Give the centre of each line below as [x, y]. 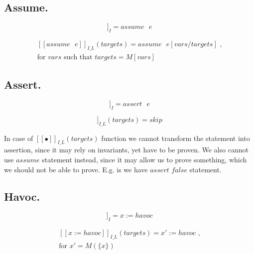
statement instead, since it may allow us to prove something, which [144, 160]
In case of [19, 138]
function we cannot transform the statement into [176, 138]
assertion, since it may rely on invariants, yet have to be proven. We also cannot [126, 150]
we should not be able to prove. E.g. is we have [76, 169]
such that [78, 57]
